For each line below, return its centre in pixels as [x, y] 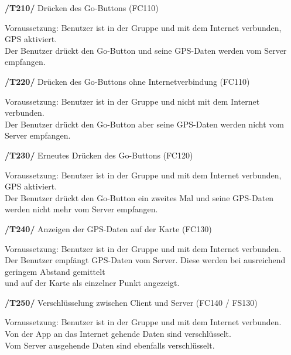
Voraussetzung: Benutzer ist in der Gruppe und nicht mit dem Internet [132, 101]
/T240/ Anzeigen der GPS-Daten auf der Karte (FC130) [108, 228]
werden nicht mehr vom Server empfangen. [81, 209]
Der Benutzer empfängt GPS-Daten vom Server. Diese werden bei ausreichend [145, 260]
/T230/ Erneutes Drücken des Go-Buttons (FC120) [99, 155]
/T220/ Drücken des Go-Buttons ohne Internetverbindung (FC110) [127, 81]
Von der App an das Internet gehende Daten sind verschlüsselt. [118, 334]
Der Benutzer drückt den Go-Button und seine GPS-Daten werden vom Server [146, 50]
